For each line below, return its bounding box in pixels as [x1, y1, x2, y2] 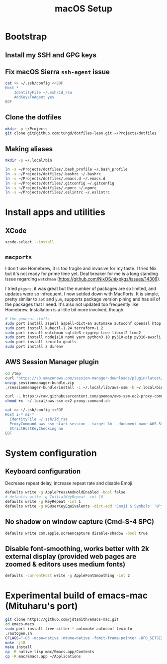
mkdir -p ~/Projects [5, 126, 48, 131]
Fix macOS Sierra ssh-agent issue [5, 68, 110, 76]
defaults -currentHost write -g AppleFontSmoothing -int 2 [5, 573, 130, 578]
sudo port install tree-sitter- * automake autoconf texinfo [5, 626, 133, 631]
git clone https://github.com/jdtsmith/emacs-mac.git [5, 617, 119, 622]
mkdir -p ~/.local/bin [5, 158, 52, 163]
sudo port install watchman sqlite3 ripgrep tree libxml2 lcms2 [5, 330, 141, 335]
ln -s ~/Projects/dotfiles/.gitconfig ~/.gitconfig [5, 181, 114, 186]
